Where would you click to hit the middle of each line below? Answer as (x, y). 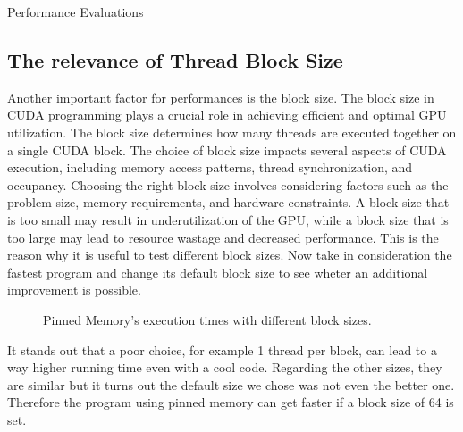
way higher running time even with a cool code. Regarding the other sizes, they (225, 367)
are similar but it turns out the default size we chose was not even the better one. (231, 384)
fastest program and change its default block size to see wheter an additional (218, 272)
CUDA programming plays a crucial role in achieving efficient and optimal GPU (227, 115)
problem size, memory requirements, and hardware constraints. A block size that (228, 202)
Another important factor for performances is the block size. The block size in (221, 97)
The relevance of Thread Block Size (175, 59)
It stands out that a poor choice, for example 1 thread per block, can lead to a (222, 349)
